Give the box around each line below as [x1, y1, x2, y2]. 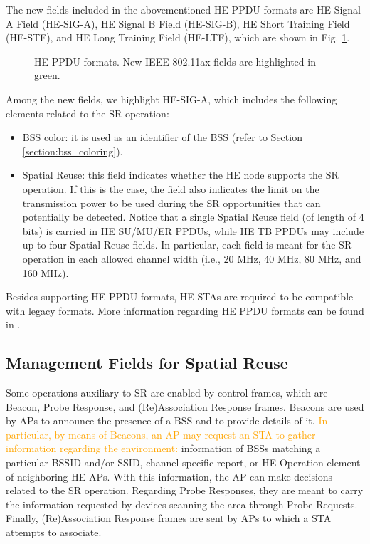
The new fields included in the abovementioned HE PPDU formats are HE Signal [6, 2, 361, 16]
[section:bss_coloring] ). [22, 143, 123, 158]
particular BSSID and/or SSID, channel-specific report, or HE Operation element [6, 455, 361, 470]
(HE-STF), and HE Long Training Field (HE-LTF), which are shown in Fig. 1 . [6, 30, 350, 45]
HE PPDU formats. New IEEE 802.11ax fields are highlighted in [34, 53, 316, 68]
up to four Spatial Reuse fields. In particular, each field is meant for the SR [22, 237, 352, 252]
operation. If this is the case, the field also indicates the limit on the [22, 181, 319, 196]
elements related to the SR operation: [6, 105, 169, 120]
